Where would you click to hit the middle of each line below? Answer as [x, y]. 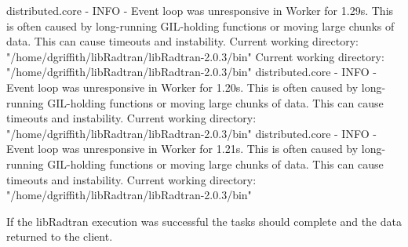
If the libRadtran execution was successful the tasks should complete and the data [204, 221]
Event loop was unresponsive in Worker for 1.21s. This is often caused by [182, 149]
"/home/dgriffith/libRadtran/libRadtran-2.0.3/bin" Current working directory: [195, 56]
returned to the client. [60, 236]
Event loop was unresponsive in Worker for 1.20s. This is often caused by [182, 87]
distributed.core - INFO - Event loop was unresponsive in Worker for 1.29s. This [200, 10]
